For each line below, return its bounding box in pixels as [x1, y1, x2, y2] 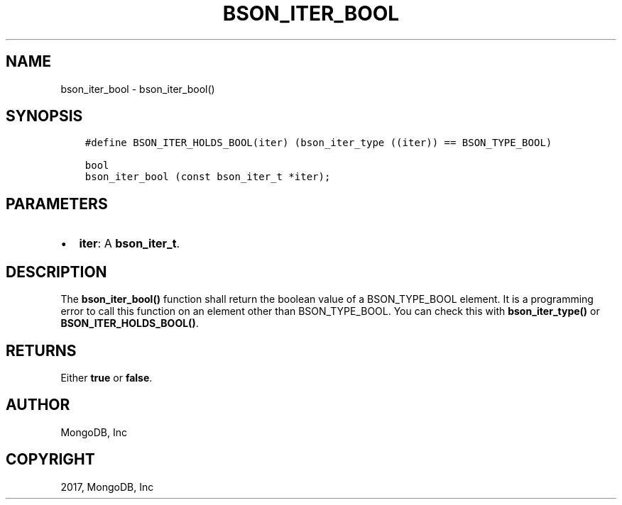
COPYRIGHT [6, 450, 95, 469]
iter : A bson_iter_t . [79, 236, 180, 251]
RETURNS [6, 341, 77, 360]
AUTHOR [6, 396, 70, 414]
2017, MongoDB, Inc [60, 480, 154, 493]
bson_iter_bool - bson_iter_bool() [60, 82, 215, 95]
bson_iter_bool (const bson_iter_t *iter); [84, 171, 331, 183]
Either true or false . [60, 371, 153, 384]
